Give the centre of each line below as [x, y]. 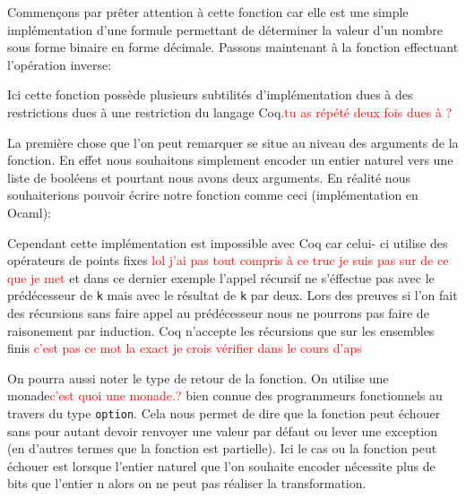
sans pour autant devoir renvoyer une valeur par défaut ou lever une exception [222, 430]
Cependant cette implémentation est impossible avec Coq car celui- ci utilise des [228, 242]
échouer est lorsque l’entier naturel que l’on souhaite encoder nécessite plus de [221, 465]
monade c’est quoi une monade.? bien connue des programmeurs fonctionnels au [225, 395]
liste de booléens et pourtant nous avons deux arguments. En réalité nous [209, 177]
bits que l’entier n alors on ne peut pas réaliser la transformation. [187, 483]
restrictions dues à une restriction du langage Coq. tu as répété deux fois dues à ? [230, 112]
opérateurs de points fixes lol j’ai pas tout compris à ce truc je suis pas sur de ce [228, 260]
